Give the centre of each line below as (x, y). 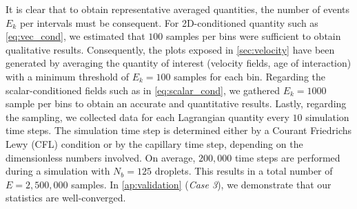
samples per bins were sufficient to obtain (253, 36)
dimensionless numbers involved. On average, (101, 157)
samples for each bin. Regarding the (249, 76)
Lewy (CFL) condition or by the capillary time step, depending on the (154, 143)
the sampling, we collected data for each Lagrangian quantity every (147, 117)
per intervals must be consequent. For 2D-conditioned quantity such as (169, 22)
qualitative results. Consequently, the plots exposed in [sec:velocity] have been (170, 49)
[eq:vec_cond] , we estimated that (75, 36)
